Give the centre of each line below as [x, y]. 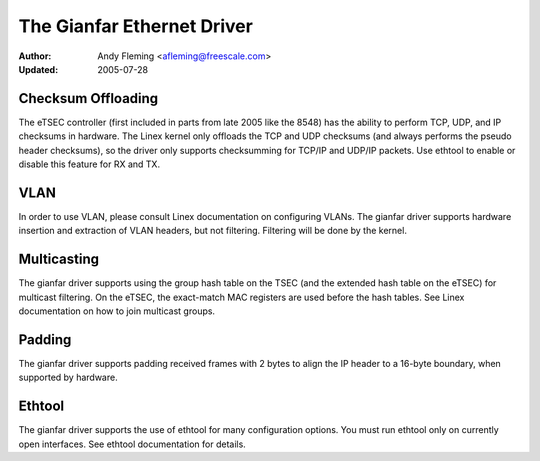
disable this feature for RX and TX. [89, 164]
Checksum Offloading [88, 98]
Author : [35, 56]
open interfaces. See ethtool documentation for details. [132, 444]
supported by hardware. [68, 377]
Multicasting [59, 259]
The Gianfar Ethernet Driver [136, 26]
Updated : [38, 69]
